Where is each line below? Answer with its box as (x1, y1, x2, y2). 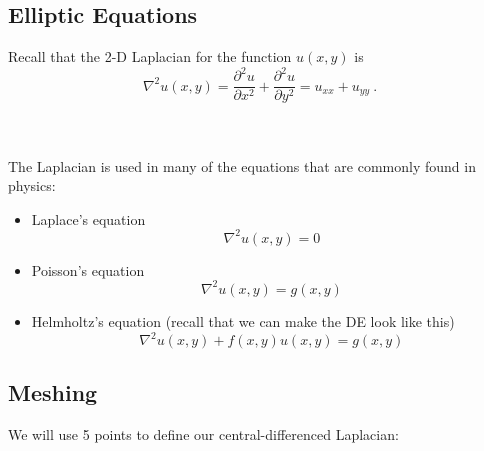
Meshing (8, 377, 98, 408)
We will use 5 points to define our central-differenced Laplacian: (8, 424, 399, 445)
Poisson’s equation (31, 259, 145, 280)
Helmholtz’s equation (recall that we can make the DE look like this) (31, 310, 455, 331)
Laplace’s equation (31, 208, 146, 229)
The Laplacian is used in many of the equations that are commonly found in (8, 155, 476, 176)
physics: (8, 175, 56, 196)
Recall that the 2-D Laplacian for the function (8, 46, 292, 67)
